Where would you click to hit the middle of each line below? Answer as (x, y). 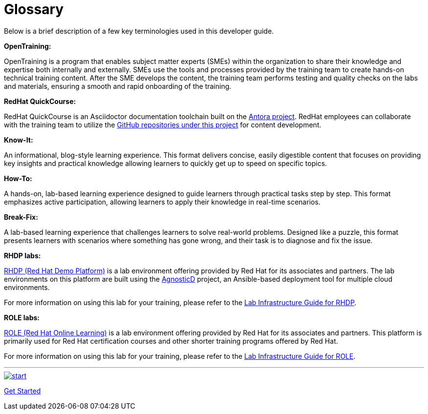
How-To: (18, 178)
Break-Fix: (21, 217)
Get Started (22, 391)
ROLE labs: (22, 317)
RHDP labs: (22, 255)
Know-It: (19, 140)
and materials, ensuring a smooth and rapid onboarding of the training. (118, 86)
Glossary (34, 9)
